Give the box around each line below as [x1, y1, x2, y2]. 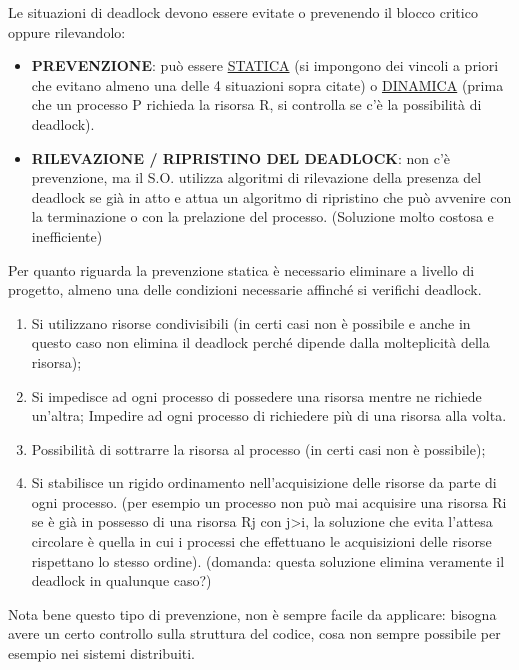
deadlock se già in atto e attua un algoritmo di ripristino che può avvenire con [31, 186, 512, 207]
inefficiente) [31, 225, 103, 246]
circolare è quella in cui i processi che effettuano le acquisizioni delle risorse [31, 531, 492, 552]
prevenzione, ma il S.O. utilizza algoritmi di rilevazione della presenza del [31, 167, 482, 188]
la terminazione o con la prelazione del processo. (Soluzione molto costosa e [31, 206, 494, 227]
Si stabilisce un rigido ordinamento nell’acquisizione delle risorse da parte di [31, 472, 497, 493]
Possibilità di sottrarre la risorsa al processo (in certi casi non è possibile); [31, 438, 486, 459]
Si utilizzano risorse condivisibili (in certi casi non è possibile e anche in [31, 312, 471, 333]
